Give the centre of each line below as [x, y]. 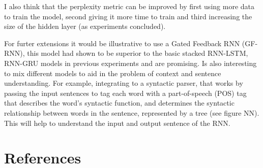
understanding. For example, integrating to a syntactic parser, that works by [124, 83]
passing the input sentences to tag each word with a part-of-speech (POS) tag [125, 93]
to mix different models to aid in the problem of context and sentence [113, 73]
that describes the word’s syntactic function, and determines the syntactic [119, 103]
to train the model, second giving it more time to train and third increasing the [128, 16]
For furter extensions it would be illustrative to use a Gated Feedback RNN [122, 43]
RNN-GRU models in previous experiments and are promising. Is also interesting [130, 63]
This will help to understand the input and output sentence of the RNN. [117, 123]
